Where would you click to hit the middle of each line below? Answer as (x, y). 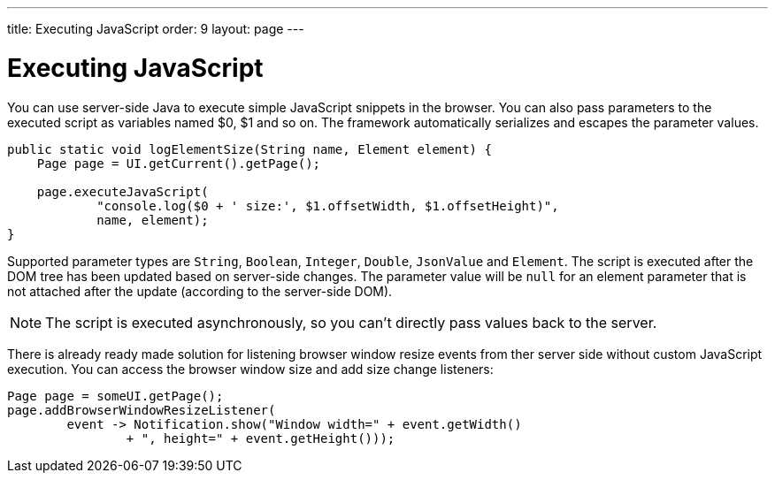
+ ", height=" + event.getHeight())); (261, 438)
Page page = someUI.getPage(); (115, 396)
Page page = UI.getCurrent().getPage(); (179, 163)
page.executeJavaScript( (123, 191)
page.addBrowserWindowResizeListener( (142, 410)
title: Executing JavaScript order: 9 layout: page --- (156, 29)
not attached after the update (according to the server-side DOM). (200, 291)
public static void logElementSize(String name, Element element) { (249, 149)
